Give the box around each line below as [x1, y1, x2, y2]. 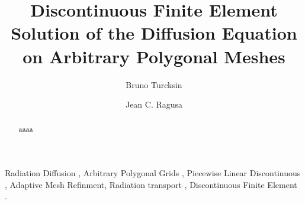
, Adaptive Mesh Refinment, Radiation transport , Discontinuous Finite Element [5, 178, 297, 190]
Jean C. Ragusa [125, 98, 183, 111]
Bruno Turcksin [126, 78, 182, 90]
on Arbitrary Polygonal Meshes [23, 44, 285, 68]
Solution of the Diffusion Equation [11, 21, 297, 45]
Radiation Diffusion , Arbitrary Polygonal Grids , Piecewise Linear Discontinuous [5, 167, 301, 179]
